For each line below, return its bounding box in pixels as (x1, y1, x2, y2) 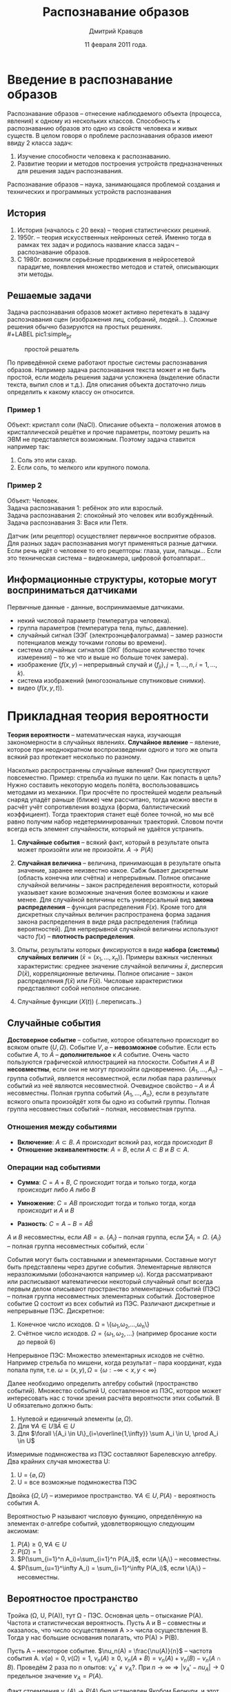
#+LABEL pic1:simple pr (7, 330, 72, 340)
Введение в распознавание (7, 72, 173, 87)
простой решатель (24, 345, 79, 353)
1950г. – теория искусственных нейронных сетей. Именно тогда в (17, 233, 212, 242)
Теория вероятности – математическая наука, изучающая (7, 731, 181, 739)
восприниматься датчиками (7, 585, 138, 596)
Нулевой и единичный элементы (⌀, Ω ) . (17, 1414, 133, 1423)
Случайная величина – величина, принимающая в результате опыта (17, 859, 221, 867)
